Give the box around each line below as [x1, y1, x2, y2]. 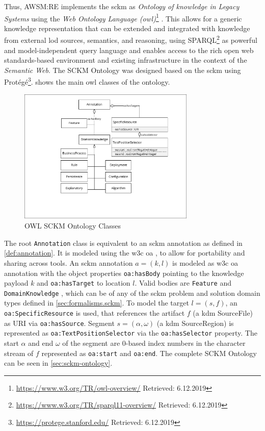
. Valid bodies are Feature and [135, 277, 231, 288]
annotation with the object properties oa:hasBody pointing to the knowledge [4, 267, 244, 278]
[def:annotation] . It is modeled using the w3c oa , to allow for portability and [4, 247, 245, 258]
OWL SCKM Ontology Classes [24, 220, 121, 231]
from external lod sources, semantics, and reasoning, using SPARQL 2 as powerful [4, 33, 257, 45]
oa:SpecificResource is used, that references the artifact [4, 308, 185, 318]
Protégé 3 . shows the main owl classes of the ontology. [4, 75, 170, 87]
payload [4, 277, 29, 288]
